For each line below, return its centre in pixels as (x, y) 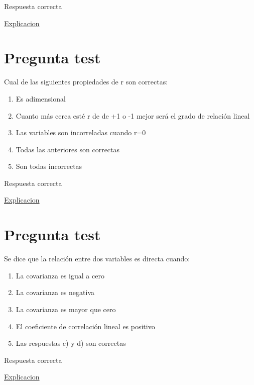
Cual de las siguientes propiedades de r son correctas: (86, 82)
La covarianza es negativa (55, 292)
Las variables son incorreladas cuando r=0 (81, 132)
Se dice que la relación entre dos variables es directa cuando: (97, 259)
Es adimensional (41, 98)
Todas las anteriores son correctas (68, 149)
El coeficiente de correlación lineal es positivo (85, 326)
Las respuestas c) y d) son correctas (71, 343)
